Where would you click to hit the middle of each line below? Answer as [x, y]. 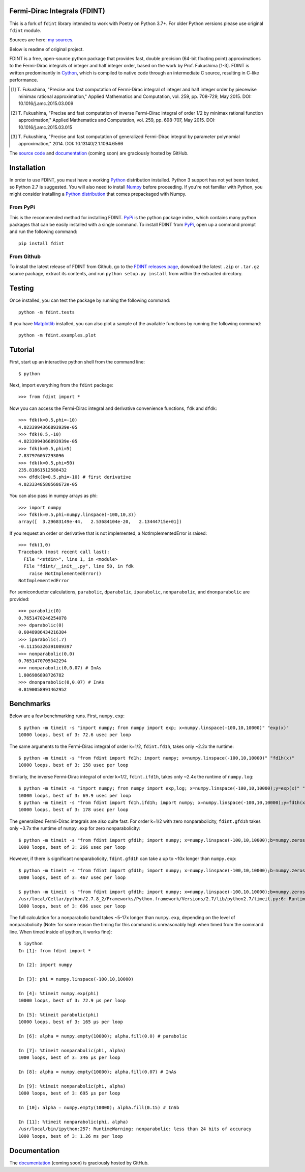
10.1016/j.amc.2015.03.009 [46, 103]
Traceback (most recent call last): [64, 552]
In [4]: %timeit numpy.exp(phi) [59, 993]
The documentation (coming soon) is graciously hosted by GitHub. [79, 1163]
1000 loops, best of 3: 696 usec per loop [72, 906]
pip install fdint [41, 243]
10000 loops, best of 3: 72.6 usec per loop [75, 735]
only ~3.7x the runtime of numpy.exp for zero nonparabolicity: [75, 828]
